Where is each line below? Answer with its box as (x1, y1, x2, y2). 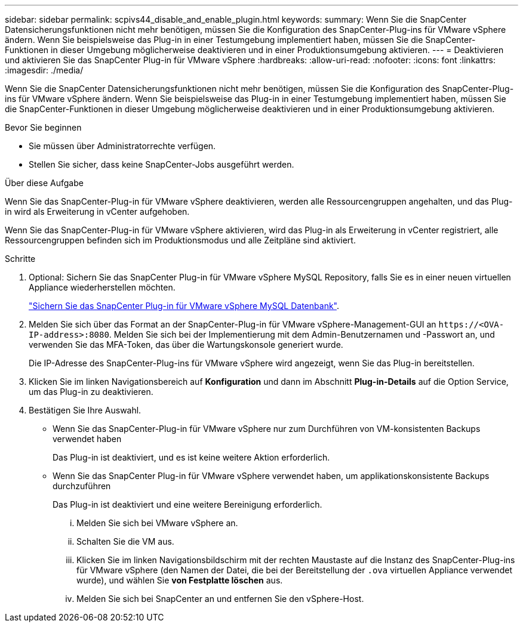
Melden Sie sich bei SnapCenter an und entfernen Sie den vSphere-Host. (76, 594, 364, 604)
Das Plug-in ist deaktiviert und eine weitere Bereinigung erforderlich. (53, 499, 322, 509)
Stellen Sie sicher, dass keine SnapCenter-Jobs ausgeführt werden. (29, 159, 294, 169)
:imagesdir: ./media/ (5, 65, 84, 75)
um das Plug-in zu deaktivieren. (29, 387, 153, 397)
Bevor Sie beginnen (5, 122, 82, 132)
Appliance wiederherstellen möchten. (29, 282, 176, 292)
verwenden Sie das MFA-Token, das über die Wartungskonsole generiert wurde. (29, 339, 343, 350)
